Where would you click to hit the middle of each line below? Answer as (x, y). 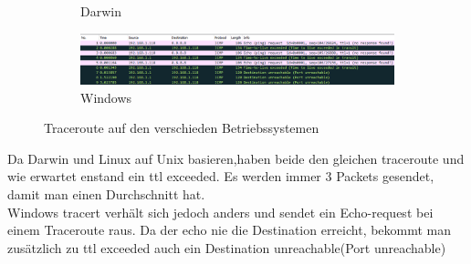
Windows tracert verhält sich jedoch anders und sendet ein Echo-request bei (220, 212)
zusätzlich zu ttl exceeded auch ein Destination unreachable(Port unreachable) (227, 247)
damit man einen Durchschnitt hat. (106, 194)
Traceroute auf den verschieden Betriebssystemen (182, 128)
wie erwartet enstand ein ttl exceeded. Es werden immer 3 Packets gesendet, (221, 176)
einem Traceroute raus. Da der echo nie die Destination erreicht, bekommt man (230, 230)
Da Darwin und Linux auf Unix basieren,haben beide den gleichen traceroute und (236, 158)
